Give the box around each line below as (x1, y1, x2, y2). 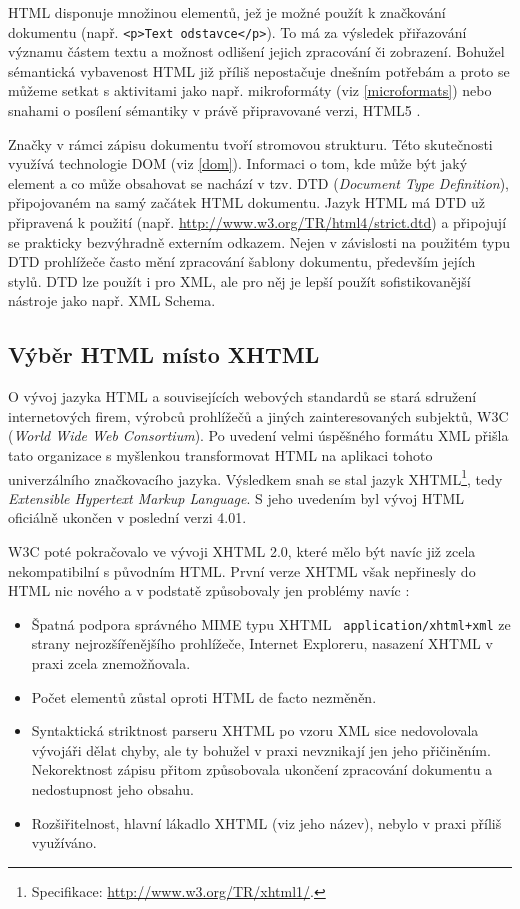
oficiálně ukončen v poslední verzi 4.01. (8, 507, 247, 528)
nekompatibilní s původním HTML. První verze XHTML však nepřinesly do (8, 560, 476, 581)
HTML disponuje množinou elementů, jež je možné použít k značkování (8, 2, 446, 22)
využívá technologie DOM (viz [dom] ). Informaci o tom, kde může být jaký (8, 153, 468, 174)
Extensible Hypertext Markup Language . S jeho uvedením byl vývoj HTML (8, 487, 465, 508)
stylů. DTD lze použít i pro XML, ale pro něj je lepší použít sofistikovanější (8, 270, 471, 291)
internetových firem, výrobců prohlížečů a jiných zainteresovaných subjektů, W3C (8, 405, 509, 426)
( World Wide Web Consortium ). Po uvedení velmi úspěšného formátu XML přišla (8, 425, 509, 446)
